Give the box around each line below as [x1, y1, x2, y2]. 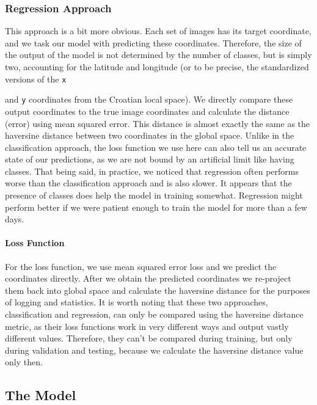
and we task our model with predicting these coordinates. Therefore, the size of [5, 36, 302, 49]
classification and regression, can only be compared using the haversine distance [5, 308, 304, 321]
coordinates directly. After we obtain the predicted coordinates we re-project [5, 272, 291, 285]
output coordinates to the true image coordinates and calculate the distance [5, 104, 290, 117]
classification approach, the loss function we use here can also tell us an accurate [5, 140, 307, 153]
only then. [5, 356, 43, 368]
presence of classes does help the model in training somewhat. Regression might [5, 189, 303, 202]
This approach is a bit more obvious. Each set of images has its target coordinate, [5, 24, 312, 37]
